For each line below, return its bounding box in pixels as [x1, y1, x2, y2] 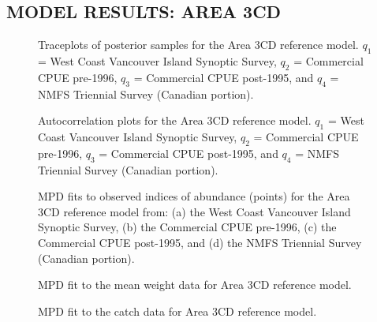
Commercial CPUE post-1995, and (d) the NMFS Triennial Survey [38, 234, 362, 250]
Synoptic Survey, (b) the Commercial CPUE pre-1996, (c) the [38, 219, 337, 235]
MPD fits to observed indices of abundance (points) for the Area [38, 188, 350, 204]
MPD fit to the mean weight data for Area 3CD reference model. [38, 276, 352, 293]
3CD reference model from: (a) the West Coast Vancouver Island [38, 203, 351, 219]
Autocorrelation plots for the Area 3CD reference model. [38, 112, 312, 129]
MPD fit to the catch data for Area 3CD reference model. [38, 302, 317, 319]
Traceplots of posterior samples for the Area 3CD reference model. [38, 36, 359, 53]
